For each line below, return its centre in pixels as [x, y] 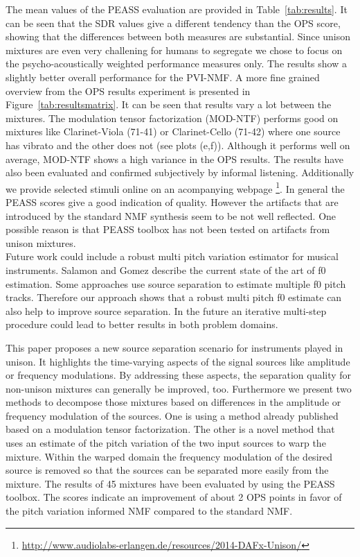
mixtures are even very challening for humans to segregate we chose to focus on [174, 50]
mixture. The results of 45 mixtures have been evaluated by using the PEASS [170, 483]
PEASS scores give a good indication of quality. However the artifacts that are [172, 202]
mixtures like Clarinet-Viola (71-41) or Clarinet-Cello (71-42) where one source [173, 131]
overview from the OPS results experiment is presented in [128, 91]
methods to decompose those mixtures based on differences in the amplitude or [173, 402]
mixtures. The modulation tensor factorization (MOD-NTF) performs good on [172, 118]
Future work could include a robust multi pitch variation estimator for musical [172, 256]
